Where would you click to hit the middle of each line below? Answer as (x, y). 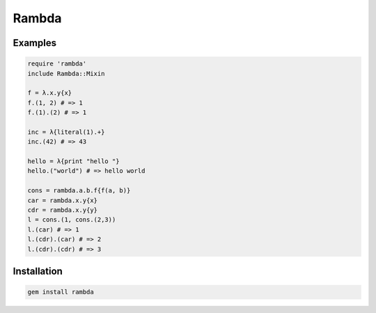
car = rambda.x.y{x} (62, 200)
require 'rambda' (57, 64)
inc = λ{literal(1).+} (66, 132)
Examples (35, 43)
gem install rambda (61, 292)
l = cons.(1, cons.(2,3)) (72, 220)
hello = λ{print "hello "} (73, 161)
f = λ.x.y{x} (50, 93)
